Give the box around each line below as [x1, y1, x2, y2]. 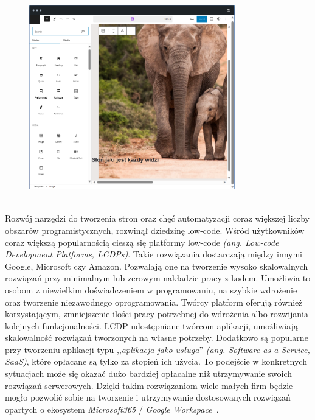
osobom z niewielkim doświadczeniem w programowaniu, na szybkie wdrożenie [5, 283, 297, 296]
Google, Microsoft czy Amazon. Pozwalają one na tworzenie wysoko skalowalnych [5, 259, 308, 272]
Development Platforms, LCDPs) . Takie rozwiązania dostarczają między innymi [5, 248, 303, 261]
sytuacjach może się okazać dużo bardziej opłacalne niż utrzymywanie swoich [5, 367, 292, 380]
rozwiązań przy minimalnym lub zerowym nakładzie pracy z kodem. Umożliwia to [5, 271, 311, 284]
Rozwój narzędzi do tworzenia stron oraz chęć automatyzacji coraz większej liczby [5, 212, 310, 225]
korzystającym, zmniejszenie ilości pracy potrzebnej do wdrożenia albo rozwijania [5, 307, 308, 320]
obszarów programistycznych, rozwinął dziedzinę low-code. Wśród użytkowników [5, 223, 305, 236]
